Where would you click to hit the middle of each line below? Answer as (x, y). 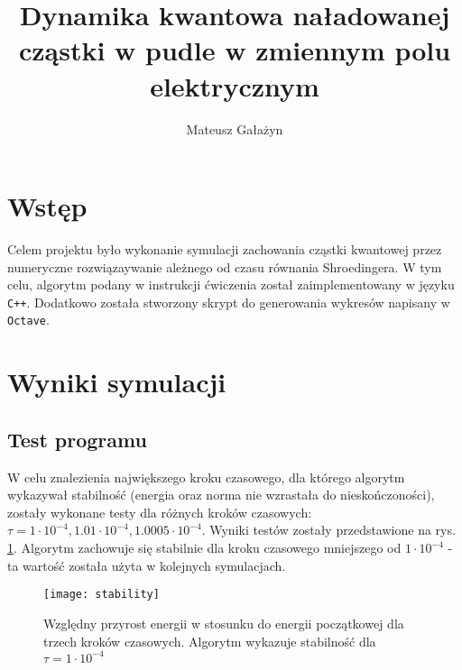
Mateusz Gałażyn (235, 128)
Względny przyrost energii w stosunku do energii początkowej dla (224, 623)
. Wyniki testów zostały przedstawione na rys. (328, 530)
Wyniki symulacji (117, 382)
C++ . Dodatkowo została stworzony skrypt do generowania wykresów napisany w (229, 302)
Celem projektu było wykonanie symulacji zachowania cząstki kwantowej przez (225, 249)
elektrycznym (235, 85)
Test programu (77, 439)
